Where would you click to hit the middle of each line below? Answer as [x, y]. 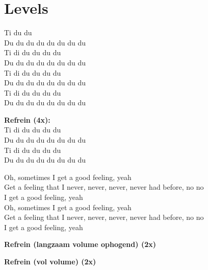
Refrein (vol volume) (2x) [50, 261]
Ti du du [18, 32]
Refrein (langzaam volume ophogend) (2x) [80, 244]
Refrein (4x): [27, 119]
